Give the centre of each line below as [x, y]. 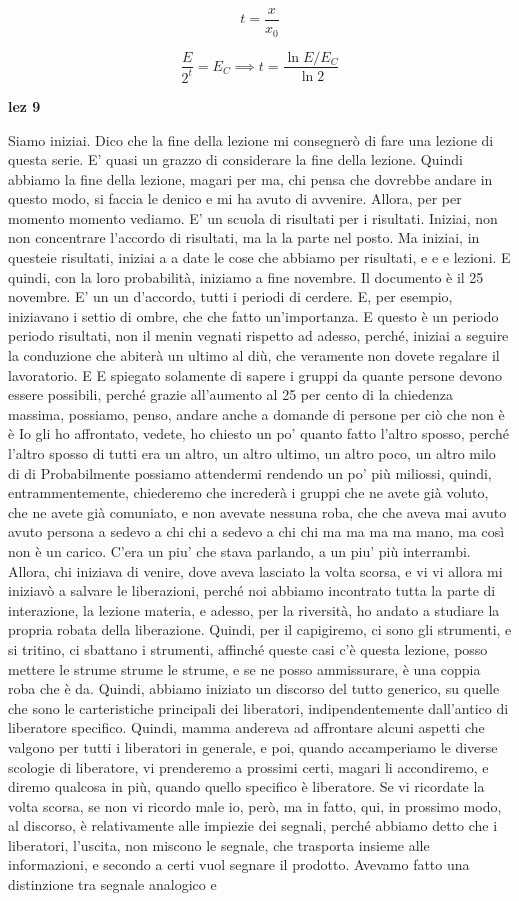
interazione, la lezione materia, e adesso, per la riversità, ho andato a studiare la [254, 609]
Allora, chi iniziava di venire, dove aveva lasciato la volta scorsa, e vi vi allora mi [255, 570]
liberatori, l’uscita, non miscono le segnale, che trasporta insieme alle [219, 844]
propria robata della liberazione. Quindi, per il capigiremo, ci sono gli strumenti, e [260, 629]
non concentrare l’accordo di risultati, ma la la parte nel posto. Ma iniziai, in [244, 237]
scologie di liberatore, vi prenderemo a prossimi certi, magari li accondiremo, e [248, 766]
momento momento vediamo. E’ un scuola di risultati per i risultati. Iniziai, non [253, 217]
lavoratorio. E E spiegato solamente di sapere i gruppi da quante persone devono [255, 374]
